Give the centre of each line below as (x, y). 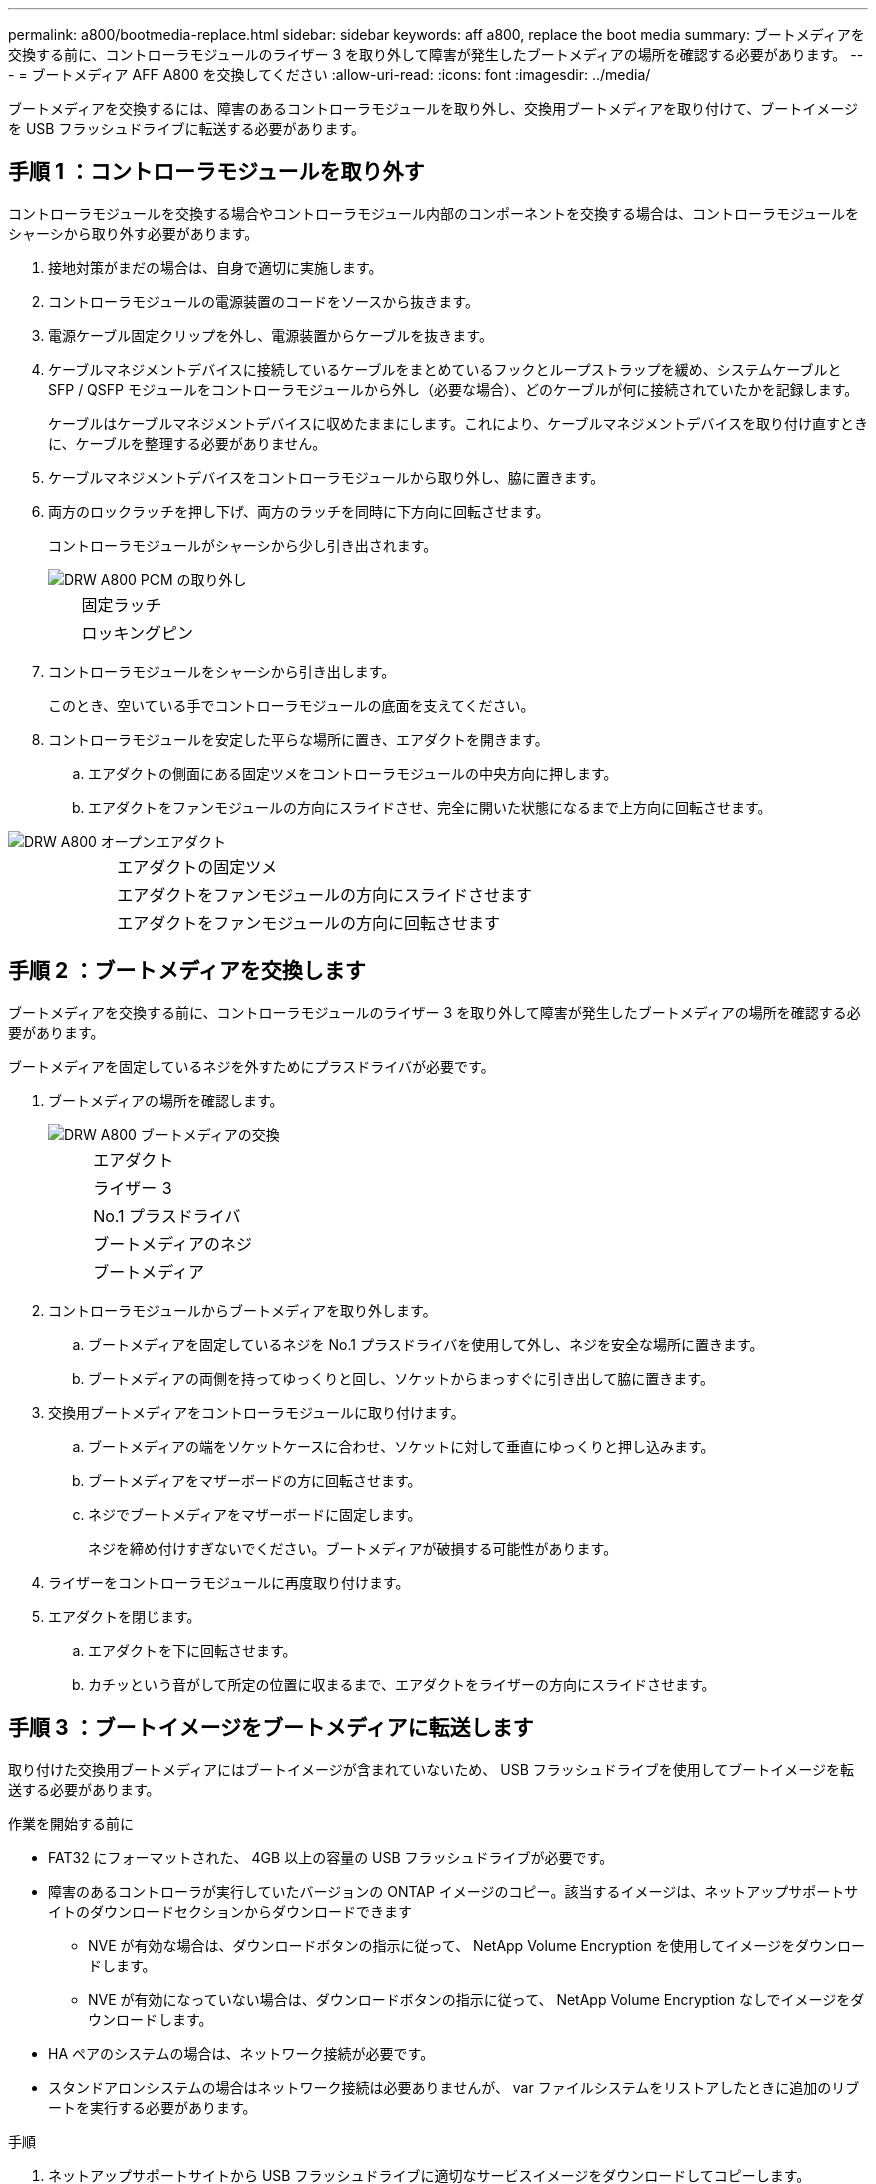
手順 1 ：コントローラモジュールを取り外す (216, 172)
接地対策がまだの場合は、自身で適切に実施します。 (215, 267)
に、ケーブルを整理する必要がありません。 (187, 443)
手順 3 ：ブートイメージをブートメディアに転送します (271, 1728)
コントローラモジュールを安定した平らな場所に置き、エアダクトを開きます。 (298, 739)
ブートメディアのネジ (173, 1243)
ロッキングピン (137, 632)
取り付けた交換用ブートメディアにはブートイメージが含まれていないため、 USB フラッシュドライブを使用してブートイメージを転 (431, 1769)
